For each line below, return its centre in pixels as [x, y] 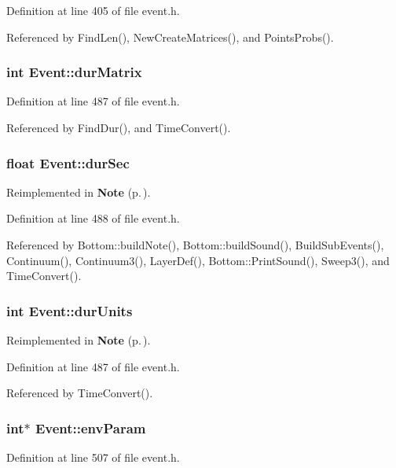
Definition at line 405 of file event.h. [93, 10]
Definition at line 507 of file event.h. [93, 457]
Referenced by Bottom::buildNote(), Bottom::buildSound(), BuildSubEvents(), [195, 245]
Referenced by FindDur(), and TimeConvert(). [119, 127]
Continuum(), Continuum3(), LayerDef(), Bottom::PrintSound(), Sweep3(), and [198, 260]
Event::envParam [90, 427]
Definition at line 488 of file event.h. [93, 218]
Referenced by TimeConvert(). [80, 393]
